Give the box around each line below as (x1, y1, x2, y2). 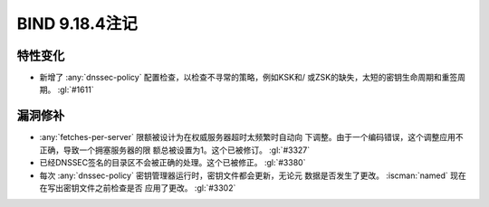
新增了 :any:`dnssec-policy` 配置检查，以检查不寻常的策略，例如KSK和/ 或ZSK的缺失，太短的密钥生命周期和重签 (39, 72, 458, 83)
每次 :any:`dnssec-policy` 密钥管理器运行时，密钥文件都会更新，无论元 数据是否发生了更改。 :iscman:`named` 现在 (39, 170, 466, 181)
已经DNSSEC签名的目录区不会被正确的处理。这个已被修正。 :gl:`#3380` (39, 157, 306, 168)
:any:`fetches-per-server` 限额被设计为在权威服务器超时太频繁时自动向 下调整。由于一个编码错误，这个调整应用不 (39, 132, 464, 143)
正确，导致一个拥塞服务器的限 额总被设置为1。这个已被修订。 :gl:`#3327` (39, 145, 311, 155)
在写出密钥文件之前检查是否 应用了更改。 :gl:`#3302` (39, 182, 236, 193)
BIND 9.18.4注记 (16, 14, 138, 33)
